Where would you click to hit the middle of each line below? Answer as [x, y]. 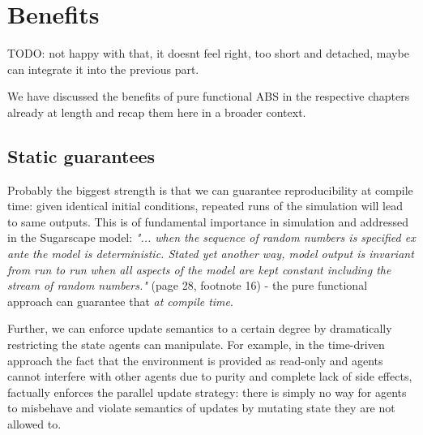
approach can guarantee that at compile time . [120, 301]
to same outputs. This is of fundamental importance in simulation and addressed [208, 221]
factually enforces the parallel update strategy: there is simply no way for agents [207, 392]
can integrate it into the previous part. [103, 69]
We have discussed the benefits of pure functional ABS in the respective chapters [209, 96]
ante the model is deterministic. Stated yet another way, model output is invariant [211, 254]
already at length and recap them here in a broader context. [157, 112]
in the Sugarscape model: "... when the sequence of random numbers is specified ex [211, 237]
